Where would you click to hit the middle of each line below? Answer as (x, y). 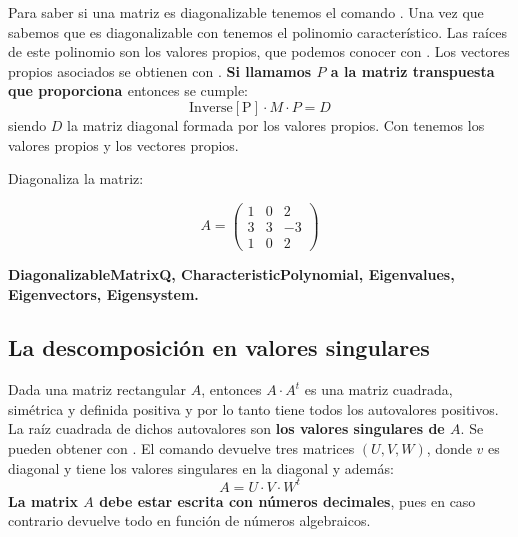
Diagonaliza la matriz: (76, 178)
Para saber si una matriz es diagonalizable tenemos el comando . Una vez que (246, 12)
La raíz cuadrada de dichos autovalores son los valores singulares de (226, 428)
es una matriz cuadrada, (378, 389)
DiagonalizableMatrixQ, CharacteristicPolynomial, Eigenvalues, (231, 273)
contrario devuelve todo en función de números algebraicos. (189, 520)
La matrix (43, 500)
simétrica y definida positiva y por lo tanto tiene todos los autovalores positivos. (253, 408)
